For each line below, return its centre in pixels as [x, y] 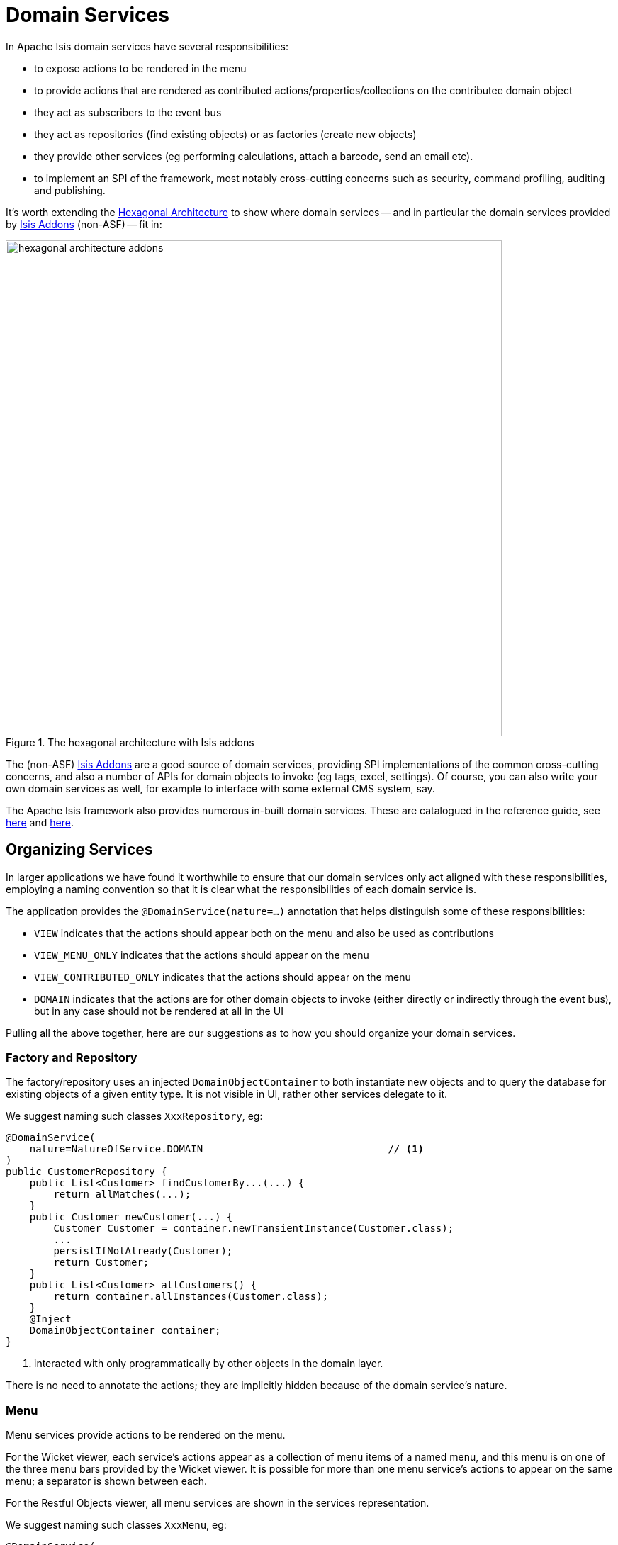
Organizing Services [79, 850]
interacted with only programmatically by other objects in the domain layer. [209, 1364]
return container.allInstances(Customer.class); [191, 1297]
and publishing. [70, 190]
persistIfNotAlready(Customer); [143, 1251]
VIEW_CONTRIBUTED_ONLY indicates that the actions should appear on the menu [223, 977]
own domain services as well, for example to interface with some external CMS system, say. [220, 788]
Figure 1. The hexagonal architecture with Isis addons [130, 742]
